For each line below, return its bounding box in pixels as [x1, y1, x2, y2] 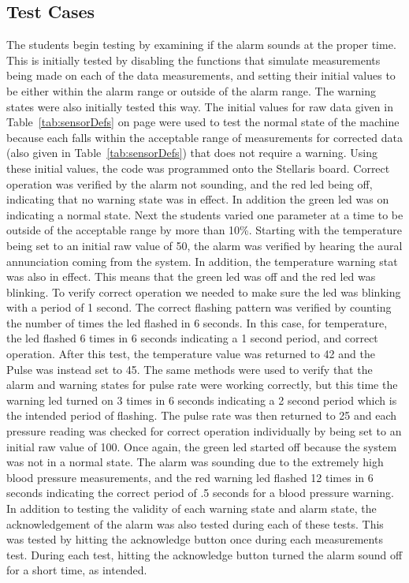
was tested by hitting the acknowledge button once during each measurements [6, 531, 383, 547]
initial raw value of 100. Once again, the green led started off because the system [6, 438, 397, 454]
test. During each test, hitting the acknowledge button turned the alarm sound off [6, 546, 403, 562]
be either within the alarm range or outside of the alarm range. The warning [6, 82, 376, 99]
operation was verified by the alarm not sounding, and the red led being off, [6, 175, 373, 192]
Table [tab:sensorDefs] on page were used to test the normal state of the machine [6, 114, 400, 130]
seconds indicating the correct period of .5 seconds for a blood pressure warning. [6, 484, 394, 501]
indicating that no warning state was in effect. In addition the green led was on [6, 191, 389, 207]
